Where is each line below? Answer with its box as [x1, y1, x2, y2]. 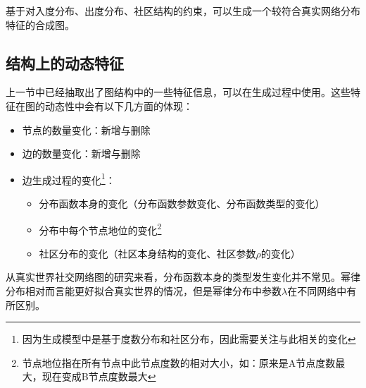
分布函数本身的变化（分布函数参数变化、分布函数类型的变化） [39, 196, 325, 211]
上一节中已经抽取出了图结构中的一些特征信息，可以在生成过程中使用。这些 [6, 85, 351, 99]
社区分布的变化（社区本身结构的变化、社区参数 [39, 245, 256, 260]
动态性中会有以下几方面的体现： [44, 98, 193, 113]
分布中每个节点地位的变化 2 [39, 220, 162, 237]
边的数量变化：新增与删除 [22, 146, 141, 161]
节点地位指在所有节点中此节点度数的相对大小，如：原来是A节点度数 [22, 355, 336, 370]
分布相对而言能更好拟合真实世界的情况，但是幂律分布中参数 [6, 284, 282, 298]
